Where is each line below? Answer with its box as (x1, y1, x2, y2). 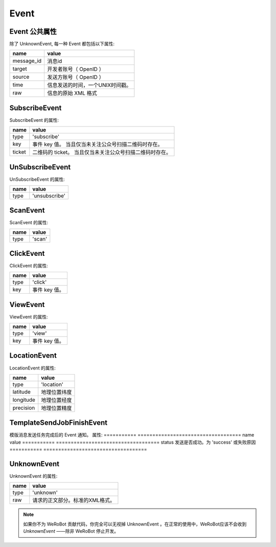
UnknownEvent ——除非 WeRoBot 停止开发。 (23, 528, 119, 534)
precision (12, 404, 35, 411)
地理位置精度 (41, 404, 72, 411)
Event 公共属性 (9, 27, 57, 36)
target (12, 65, 28, 73)
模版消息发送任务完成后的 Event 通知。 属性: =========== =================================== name (9, 432, 255, 438)
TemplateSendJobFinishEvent (9, 419, 107, 427)
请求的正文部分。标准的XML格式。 (32, 497, 116, 504)
